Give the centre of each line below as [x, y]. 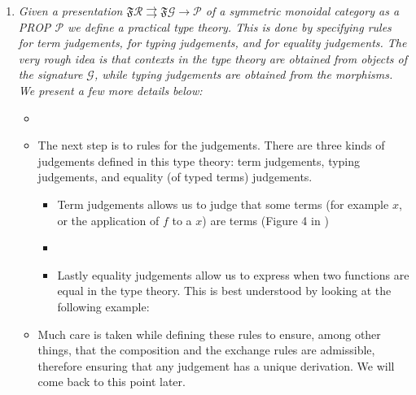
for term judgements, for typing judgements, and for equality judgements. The [212, 43]
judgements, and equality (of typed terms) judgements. [175, 177]
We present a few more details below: [110, 90]
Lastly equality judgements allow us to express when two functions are [233, 274]
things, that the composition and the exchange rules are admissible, [206, 350]
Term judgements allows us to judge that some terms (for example [223, 204]
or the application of [108, 220]
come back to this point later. [112, 382]
